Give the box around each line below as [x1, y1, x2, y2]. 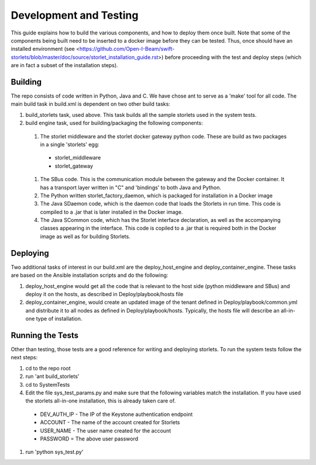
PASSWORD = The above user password [40, 435, 139, 442]
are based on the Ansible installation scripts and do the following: [11, 272, 169, 279]
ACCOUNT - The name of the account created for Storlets [40, 419, 180, 426]
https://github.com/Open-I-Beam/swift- [79, 46, 175, 53]
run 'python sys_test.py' [25, 449, 84, 456]
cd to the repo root [25, 365, 71, 372]
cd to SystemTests [25, 381, 70, 388]
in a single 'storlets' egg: [40, 141, 99, 148]
